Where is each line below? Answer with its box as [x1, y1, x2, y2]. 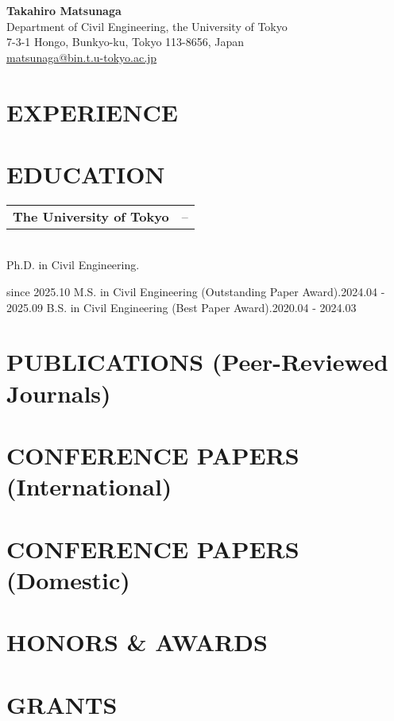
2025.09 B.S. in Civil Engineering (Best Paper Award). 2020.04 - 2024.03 [6, 299, 357, 315]
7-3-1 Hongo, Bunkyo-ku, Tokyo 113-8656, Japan [6, 33, 245, 50]
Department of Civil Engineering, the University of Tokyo [6, 17, 288, 34]
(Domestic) [6, 563, 130, 596]
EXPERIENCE [6, 95, 178, 128]
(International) [6, 470, 172, 503]
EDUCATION [6, 157, 165, 190]
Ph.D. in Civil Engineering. [6, 256, 140, 273]
